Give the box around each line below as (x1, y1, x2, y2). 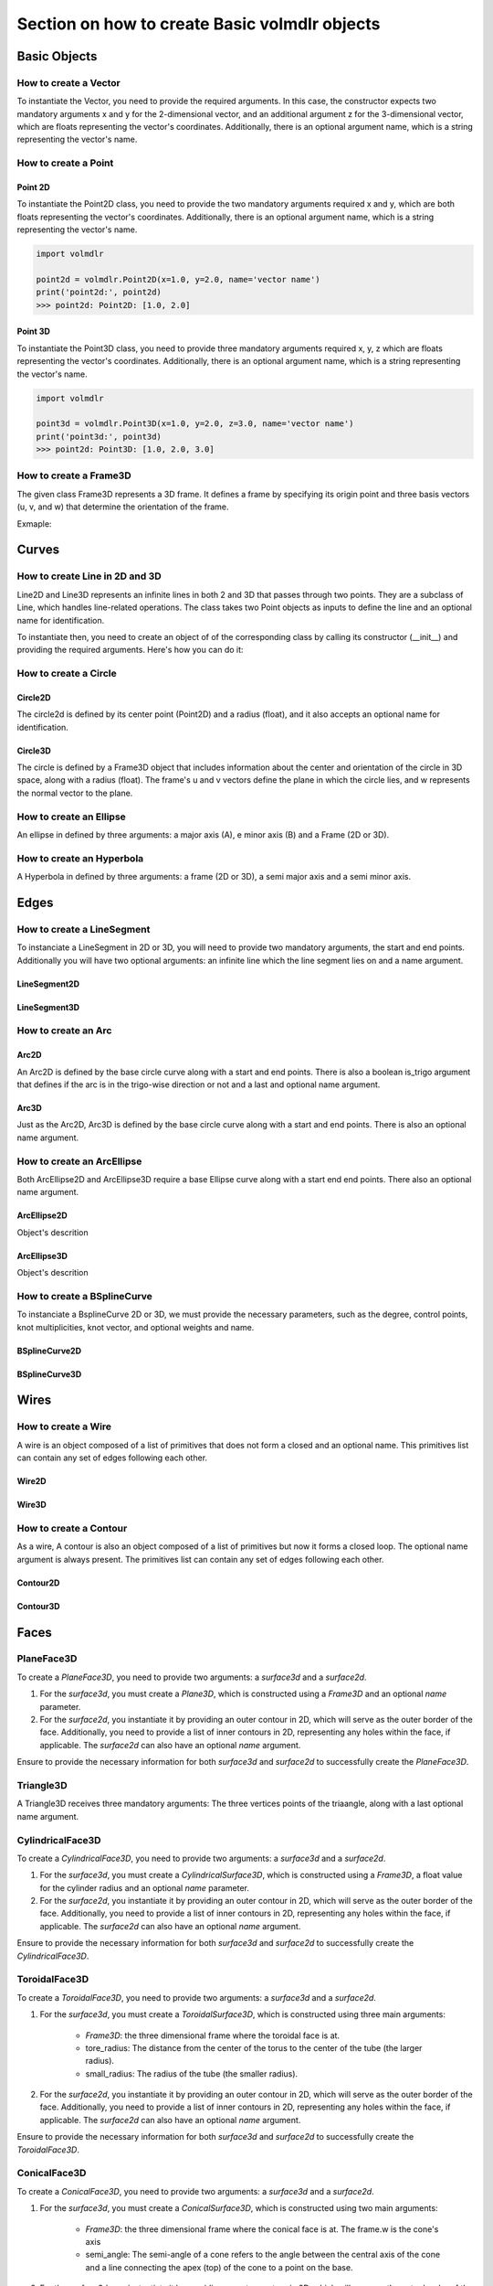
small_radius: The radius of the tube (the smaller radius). (85, 2067, 299, 2079)
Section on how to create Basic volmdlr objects (16, 14, 381, 34)
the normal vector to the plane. (16, 787, 133, 798)
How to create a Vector (16, 76, 121, 89)
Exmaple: (16, 518, 52, 529)
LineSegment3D (16, 1001, 80, 1012)
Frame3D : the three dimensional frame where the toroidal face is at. (85, 2030, 341, 2041)
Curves (16, 542, 59, 558)
